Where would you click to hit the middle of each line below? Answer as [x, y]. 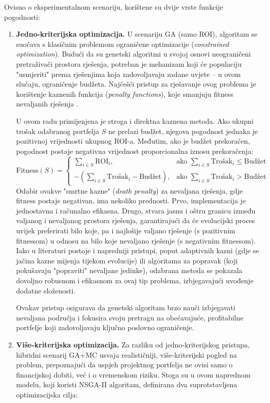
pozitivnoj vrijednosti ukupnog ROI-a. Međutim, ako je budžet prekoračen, [133, 141]
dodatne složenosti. [46, 290]
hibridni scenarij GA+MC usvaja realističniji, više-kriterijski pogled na [126, 354]
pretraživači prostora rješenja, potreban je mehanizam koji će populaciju [129, 63]
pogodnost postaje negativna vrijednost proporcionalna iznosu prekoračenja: [135, 151]
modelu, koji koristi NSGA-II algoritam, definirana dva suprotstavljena [127, 384]
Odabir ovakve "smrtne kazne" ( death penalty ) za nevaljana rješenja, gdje [129, 190]
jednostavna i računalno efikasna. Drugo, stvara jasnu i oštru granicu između [136, 210]
